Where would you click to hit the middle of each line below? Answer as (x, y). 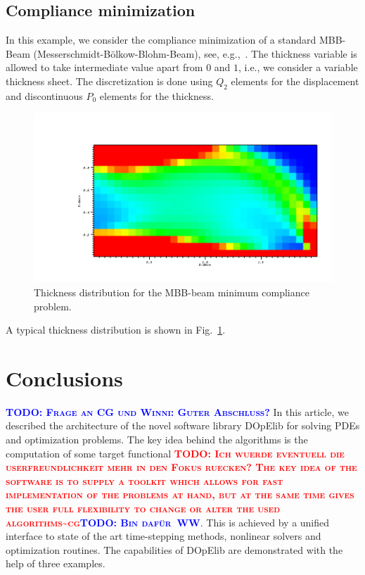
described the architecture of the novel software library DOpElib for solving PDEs (183, 425)
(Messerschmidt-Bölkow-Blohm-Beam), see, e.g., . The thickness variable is (195, 53)
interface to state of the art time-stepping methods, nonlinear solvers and (164, 536)
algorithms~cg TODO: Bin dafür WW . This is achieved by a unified (168, 522)
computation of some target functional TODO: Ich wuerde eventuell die (175, 453)
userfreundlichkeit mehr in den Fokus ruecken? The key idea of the (181, 467)
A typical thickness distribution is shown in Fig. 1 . (116, 330)
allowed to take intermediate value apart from (104, 67)
